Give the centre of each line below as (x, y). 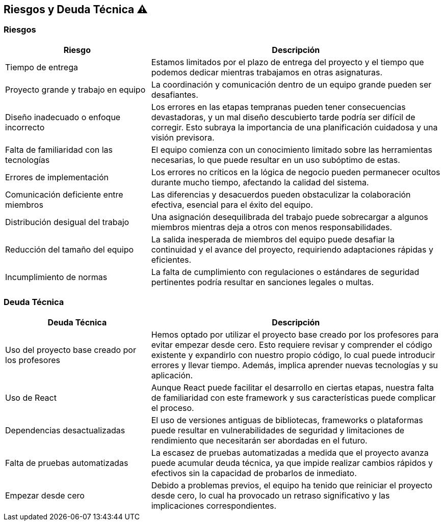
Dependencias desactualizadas (65, 430)
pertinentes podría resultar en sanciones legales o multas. (263, 282)
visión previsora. (183, 137)
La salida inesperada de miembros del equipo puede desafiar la (273, 239)
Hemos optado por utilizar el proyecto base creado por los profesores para (295, 334)
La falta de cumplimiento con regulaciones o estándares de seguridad (285, 272)
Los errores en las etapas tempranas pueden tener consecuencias (278, 107)
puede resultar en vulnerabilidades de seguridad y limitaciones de (278, 430)
